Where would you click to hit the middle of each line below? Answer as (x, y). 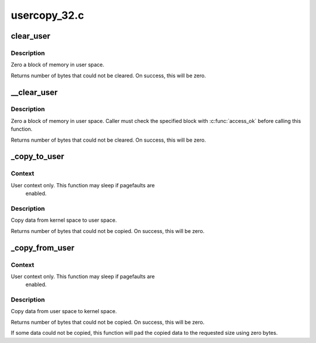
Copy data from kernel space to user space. (64, 220)
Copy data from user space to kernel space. (64, 311)
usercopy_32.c (47, 15)
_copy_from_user (43, 248)
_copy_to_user (37, 157)
